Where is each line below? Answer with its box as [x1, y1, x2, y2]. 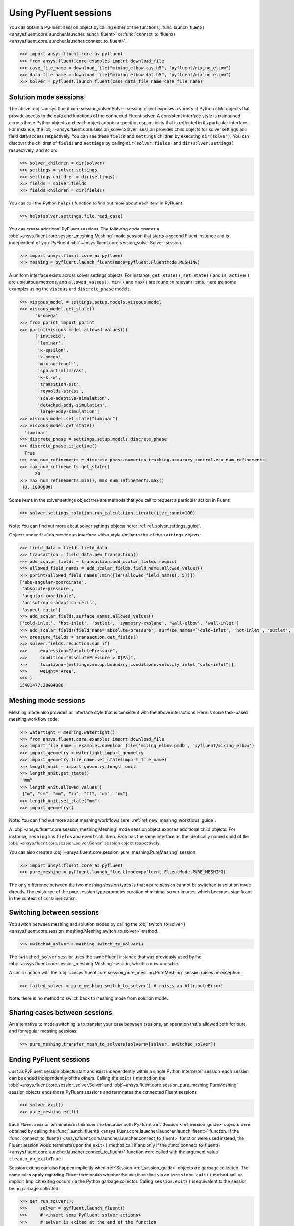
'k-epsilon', [37, 347, 69, 353]
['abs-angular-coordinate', [19, 579, 87, 585]
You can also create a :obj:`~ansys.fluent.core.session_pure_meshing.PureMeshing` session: [9, 849, 196, 855]
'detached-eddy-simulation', [37, 402, 108, 408]
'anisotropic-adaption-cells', [22, 600, 98, 606]
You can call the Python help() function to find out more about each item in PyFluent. [9, 200, 184, 206]
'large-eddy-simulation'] [37, 409, 100, 414]
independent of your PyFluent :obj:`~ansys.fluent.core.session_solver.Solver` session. [9, 240, 183, 245]
